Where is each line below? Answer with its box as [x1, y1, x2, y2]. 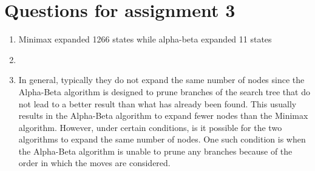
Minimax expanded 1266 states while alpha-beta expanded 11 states [18, 33, 272, 45]
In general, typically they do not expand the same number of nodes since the [18, 73, 305, 86]
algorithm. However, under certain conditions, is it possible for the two [18, 121, 282, 133]
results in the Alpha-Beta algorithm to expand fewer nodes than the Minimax [18, 109, 308, 122]
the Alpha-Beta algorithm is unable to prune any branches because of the [18, 144, 293, 157]
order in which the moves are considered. [18, 156, 171, 169]
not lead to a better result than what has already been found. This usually [18, 97, 297, 110]
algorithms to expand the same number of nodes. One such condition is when [18, 133, 306, 146]
